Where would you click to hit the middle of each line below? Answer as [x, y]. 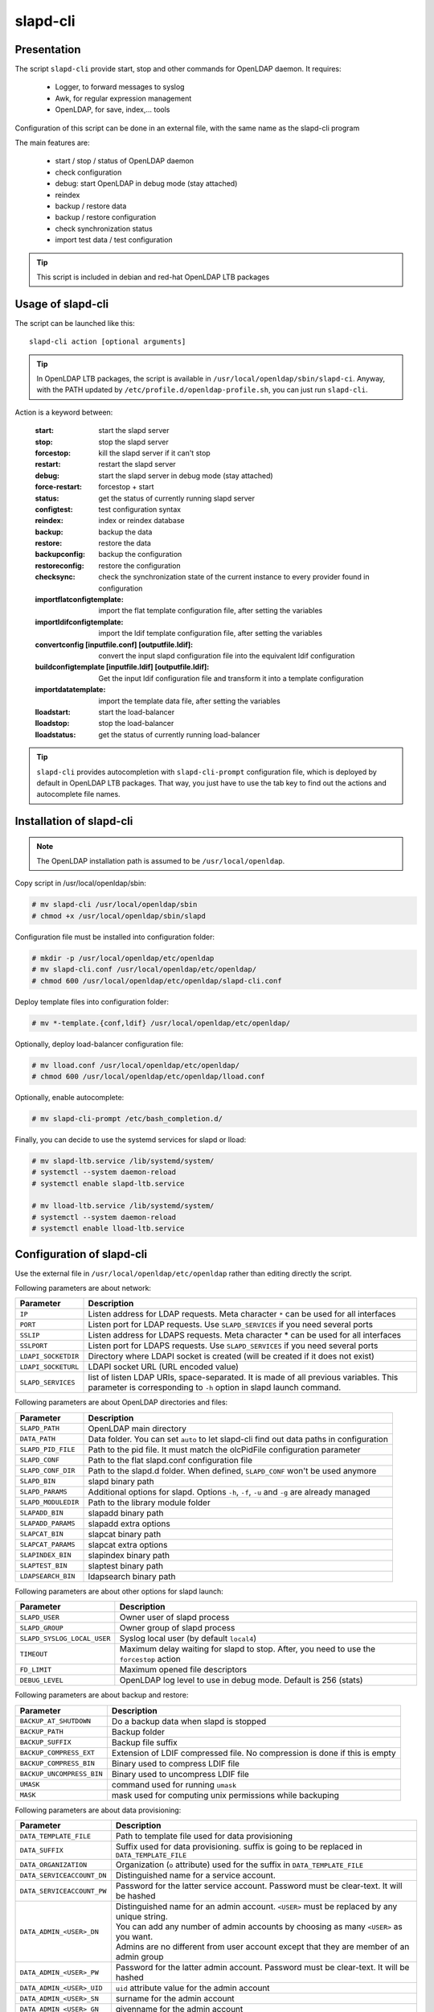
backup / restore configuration [106, 217]
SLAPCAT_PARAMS [47, 1545]
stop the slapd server [133, 442]
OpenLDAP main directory [137, 1429]
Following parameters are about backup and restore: [102, 1695]
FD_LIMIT [36, 1670]
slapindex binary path [129, 1555]
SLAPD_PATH [40, 1429]
